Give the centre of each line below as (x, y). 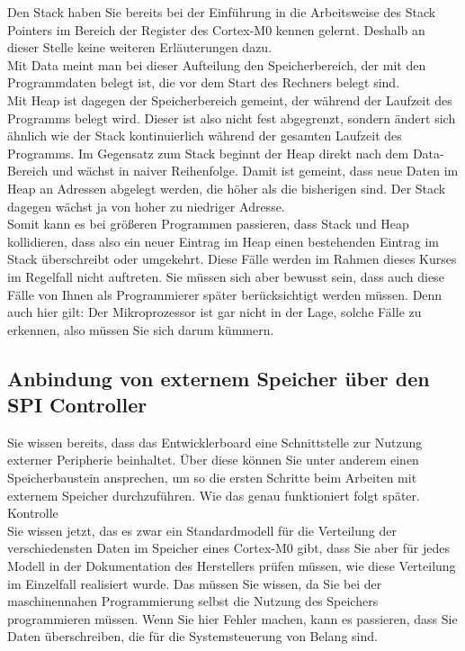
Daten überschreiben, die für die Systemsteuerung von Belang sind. (192, 636)
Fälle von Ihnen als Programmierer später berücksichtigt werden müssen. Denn (225, 294)
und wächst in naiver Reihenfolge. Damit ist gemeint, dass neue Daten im (255, 171)
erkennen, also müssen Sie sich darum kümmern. (141, 329)
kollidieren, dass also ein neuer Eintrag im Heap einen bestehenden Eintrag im (223, 241)
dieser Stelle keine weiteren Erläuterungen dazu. (140, 47)
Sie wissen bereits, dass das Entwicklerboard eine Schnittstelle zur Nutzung (215, 442)
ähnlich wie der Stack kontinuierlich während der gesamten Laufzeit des (205, 136)
